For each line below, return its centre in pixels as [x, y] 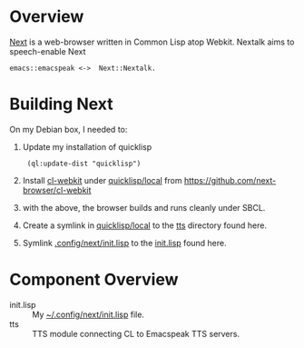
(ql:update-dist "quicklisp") [84, 164]
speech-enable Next [48, 51]
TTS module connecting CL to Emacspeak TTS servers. [136, 333]
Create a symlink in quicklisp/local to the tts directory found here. [145, 225]
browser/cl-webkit [57, 190]
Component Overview [94, 280]
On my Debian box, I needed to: [69, 129]
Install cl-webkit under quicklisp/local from [103, 180]
